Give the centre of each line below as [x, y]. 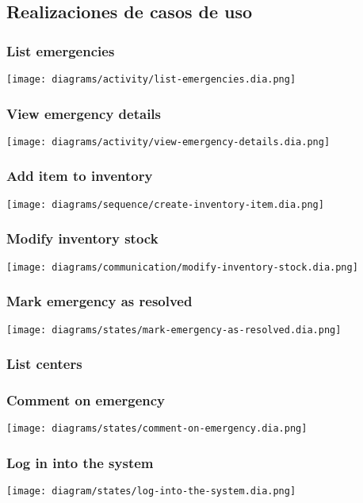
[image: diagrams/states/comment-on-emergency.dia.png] [157, 429]
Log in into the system [80, 462]
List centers [44, 364]
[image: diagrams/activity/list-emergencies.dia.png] [151, 79]
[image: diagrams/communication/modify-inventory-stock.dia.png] [182, 267]
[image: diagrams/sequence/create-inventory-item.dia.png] [165, 204]
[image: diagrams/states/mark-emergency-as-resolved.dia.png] [174, 330]
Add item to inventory [80, 176]
